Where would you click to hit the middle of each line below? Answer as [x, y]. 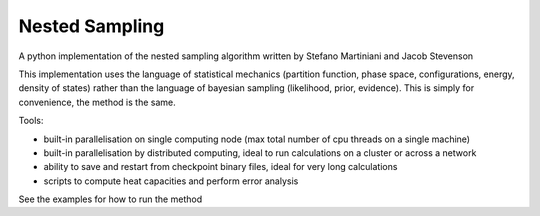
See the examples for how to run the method [110, 199]
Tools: [31, 121]
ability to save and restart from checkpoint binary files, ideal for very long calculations [220, 167]
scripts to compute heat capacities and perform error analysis [171, 181]
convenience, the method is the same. [97, 102]
